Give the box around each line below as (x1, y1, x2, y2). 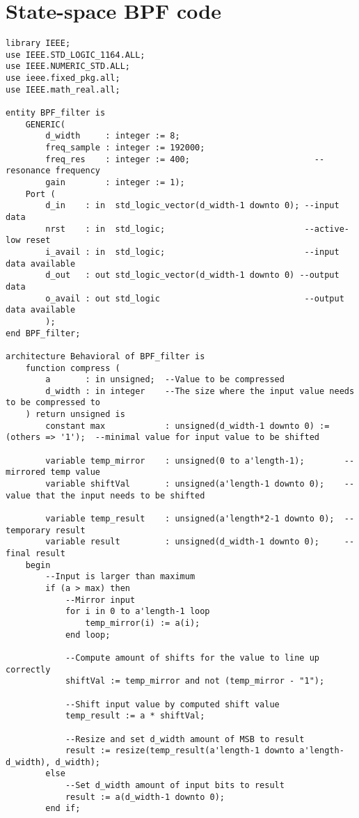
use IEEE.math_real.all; (6, 84, 120, 95)
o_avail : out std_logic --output (45, 293, 344, 304)
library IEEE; (6, 38, 71, 49)
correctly (6, 664, 51, 675)
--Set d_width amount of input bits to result (65, 780, 285, 791)
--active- (304, 223, 349, 234)
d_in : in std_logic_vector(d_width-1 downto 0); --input (45, 200, 340, 211)
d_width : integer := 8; (45, 131, 180, 141)
